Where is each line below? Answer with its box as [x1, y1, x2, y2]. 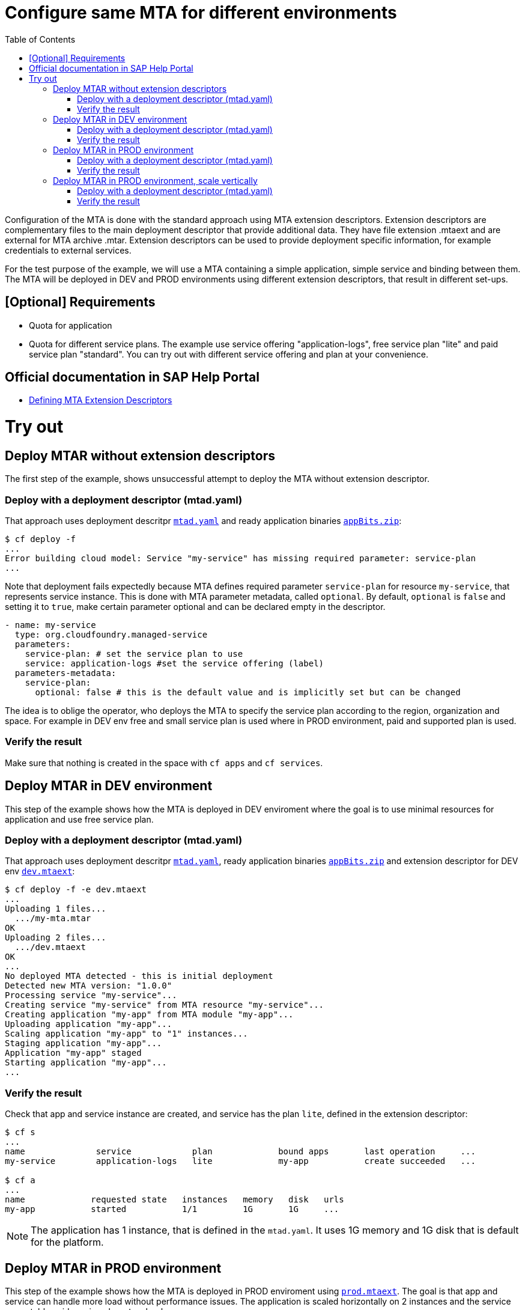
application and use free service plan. [5, 814, 154, 824]
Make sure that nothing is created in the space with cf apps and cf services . [5, 757, 323, 768]
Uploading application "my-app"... [5, 1019, 172, 1029]
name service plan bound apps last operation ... [5, 1147, 476, 1157]
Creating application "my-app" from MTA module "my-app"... [5, 1010, 294, 1020]
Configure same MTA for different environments [5, 2, 397, 23]
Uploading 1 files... [5, 904, 106, 914]
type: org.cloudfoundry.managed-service [14, 630, 208, 640]
